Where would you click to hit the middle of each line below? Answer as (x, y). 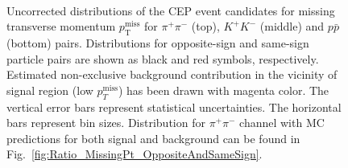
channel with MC (282, 123)
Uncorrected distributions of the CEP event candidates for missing (171, 10)
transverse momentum (61, 26)
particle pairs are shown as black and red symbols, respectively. (163, 58)
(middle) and (292, 26)
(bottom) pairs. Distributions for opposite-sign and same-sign (158, 42)
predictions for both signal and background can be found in (153, 138)
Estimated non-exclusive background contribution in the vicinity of (172, 74)
